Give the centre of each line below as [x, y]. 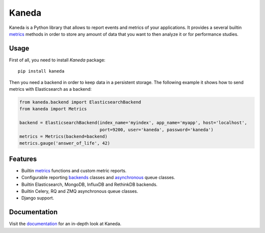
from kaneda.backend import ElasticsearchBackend [80, 102]
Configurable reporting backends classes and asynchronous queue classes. [98, 178]
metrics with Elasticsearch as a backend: [50, 89]
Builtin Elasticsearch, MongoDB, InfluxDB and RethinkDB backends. [90, 184]
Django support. [38, 198]
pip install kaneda [41, 71]
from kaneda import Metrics [53, 109]
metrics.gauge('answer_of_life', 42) [65, 143]
